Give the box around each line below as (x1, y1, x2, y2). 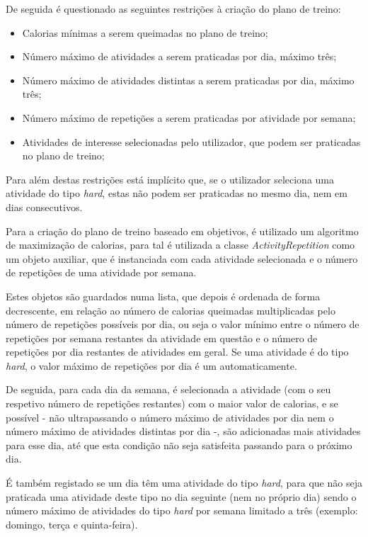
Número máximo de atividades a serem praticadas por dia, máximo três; (22, 49, 337, 64)
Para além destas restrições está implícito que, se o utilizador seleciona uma (6, 171, 334, 186)
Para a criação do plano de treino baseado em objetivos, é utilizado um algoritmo (6, 223, 359, 238)
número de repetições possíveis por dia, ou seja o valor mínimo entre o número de (6, 317, 360, 332)
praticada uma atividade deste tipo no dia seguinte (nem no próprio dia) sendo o (6, 489, 357, 504)
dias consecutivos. (6, 199, 83, 214)
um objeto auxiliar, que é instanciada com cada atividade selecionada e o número (6, 251, 358, 266)
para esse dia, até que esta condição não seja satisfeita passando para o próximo (6, 437, 352, 452)
